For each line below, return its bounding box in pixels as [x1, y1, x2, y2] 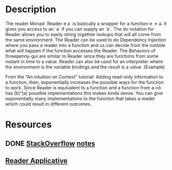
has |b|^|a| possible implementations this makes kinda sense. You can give [5, 90, 163, 96]
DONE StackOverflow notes [5, 139, 96, 148]
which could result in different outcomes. [5, 101, 92, 107]
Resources [5, 119, 52, 131]
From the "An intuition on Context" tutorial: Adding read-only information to [5, 74, 164, 80]
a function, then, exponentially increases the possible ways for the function [5, 79, 164, 85]
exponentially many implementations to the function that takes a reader [5, 95, 156, 102]
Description [5, 4, 56, 15]
